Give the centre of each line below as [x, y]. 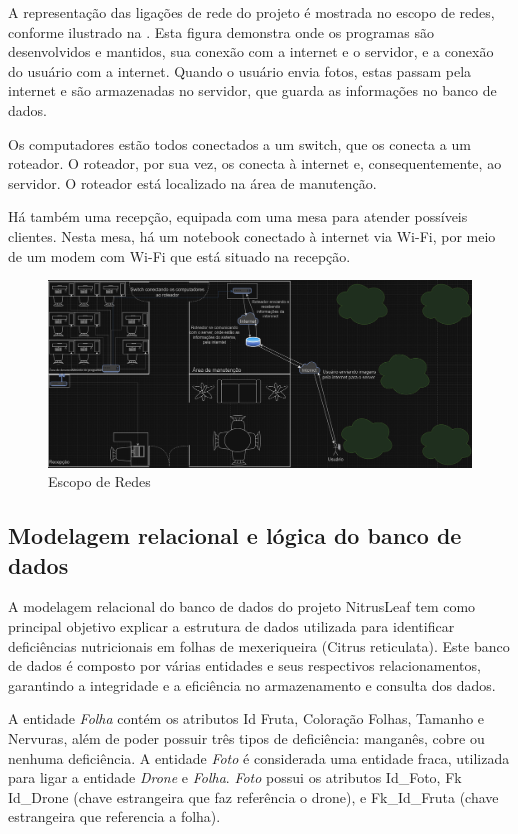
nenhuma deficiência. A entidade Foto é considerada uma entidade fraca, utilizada [259, 757]
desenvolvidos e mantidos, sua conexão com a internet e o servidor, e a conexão [251, 51]
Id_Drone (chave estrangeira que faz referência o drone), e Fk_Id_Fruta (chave [253, 796]
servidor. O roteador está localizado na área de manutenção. [192, 182]
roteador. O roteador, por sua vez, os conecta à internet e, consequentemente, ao [255, 163]
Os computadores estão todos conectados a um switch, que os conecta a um [239, 143]
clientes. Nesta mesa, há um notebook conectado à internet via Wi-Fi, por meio [252, 235]
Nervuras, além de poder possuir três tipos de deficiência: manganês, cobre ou [246, 738]
